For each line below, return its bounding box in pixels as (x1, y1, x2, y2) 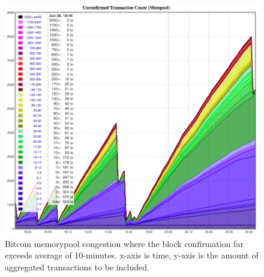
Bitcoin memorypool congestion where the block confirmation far (5, 237, 244, 249)
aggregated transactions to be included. (5, 260, 149, 273)
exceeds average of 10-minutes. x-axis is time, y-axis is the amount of (5, 249, 259, 261)
